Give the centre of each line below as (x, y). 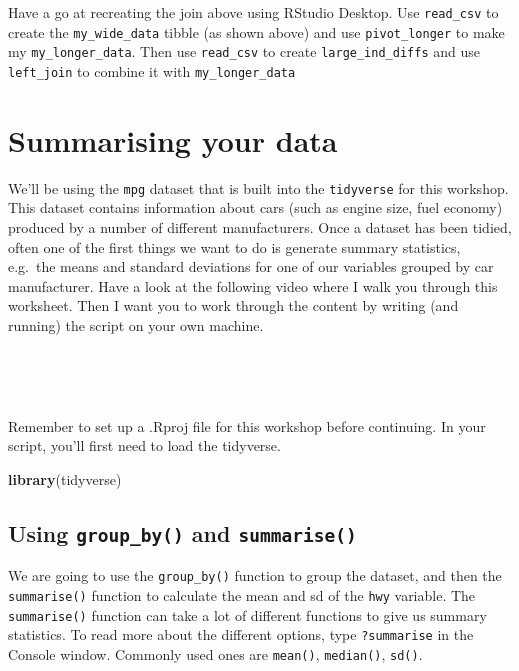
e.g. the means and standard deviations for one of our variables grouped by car (251, 266)
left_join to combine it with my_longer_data (152, 70)
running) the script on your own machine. (136, 324)
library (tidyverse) (65, 478)
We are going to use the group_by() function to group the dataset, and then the (255, 575)
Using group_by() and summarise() (182, 532)
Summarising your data (173, 139)
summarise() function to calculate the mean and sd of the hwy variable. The (242, 594)
